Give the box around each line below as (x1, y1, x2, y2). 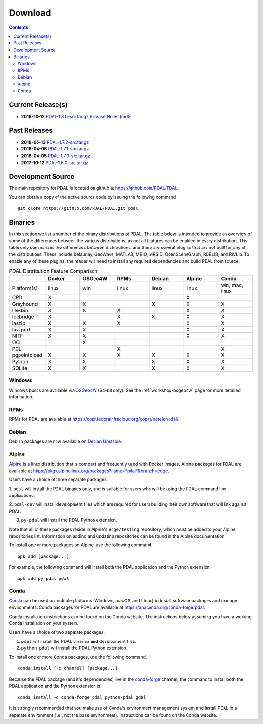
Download (9, 7, 51, 18)
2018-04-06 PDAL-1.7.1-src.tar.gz (21, 146, 89, 152)
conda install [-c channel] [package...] (18, 665, 118, 671)
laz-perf (12, 326, 31, 333)
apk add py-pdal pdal (18, 576, 69, 581)
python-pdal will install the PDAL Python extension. (21, 645, 128, 651)
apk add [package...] (18, 553, 69, 559)
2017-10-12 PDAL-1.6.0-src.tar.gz (21, 160, 89, 165)
